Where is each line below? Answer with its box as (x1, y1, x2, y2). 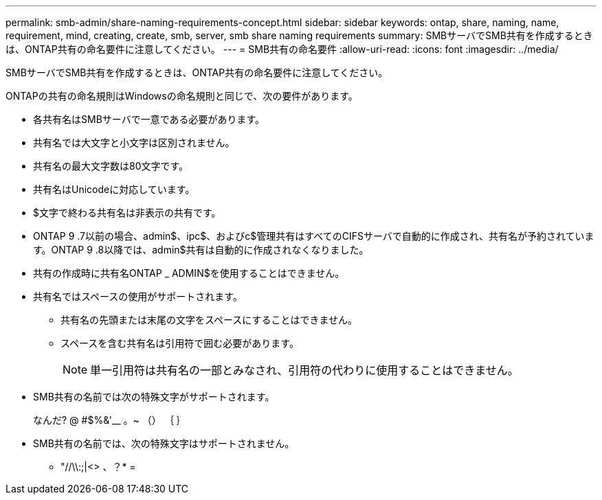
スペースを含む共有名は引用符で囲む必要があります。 (60, 337, 299, 349)
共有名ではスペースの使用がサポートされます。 (33, 291, 243, 302)
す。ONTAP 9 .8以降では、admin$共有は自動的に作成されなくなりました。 (33, 244, 369, 255)
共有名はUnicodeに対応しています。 (33, 183, 195, 195)
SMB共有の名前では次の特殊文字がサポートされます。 (33, 391, 275, 402)
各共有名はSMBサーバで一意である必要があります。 (33, 113, 265, 125)
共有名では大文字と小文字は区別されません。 (33, 137, 235, 148)
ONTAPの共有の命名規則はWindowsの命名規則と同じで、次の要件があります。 (5, 90, 358, 102)
